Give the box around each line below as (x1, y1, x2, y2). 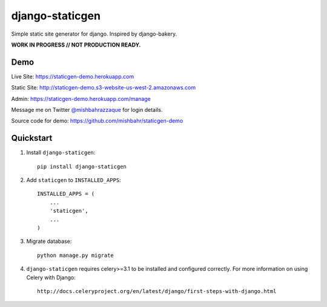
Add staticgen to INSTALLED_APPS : (26, 176, 121, 184)
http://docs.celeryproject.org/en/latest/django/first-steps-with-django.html (37, 288, 277, 294)
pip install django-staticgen (37, 163, 127, 170)
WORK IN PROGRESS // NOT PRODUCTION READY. (11, 41, 141, 48)
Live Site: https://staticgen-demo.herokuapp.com (11, 73, 134, 80)
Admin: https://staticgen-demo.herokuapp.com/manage (11, 95, 151, 102)
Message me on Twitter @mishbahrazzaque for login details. (11, 106, 163, 114)
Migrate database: (26, 238, 72, 245)
